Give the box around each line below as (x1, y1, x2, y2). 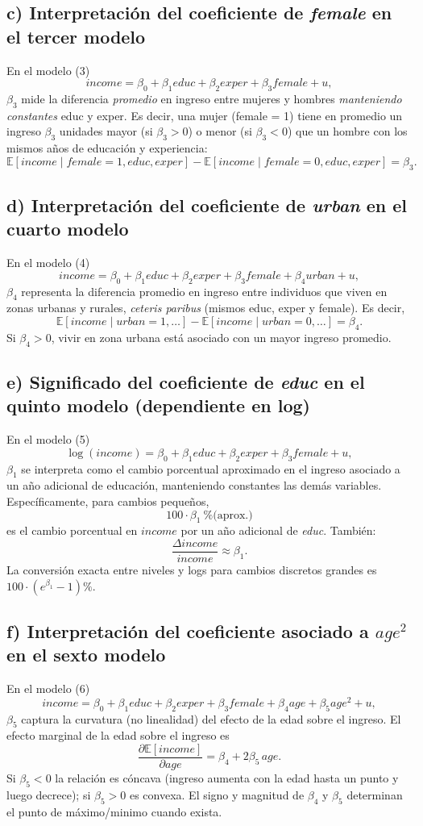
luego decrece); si (6, 786, 91, 803)
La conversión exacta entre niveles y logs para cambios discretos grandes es (6, 561, 377, 578)
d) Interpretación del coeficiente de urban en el (6, 192, 408, 217)
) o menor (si (188, 123, 252, 140)
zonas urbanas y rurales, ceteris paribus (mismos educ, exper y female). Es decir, (6, 299, 405, 316)
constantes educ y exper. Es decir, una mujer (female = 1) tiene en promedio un (6, 106, 403, 123)
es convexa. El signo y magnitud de (129, 786, 305, 803)
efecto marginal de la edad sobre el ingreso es (6, 727, 230, 744)
